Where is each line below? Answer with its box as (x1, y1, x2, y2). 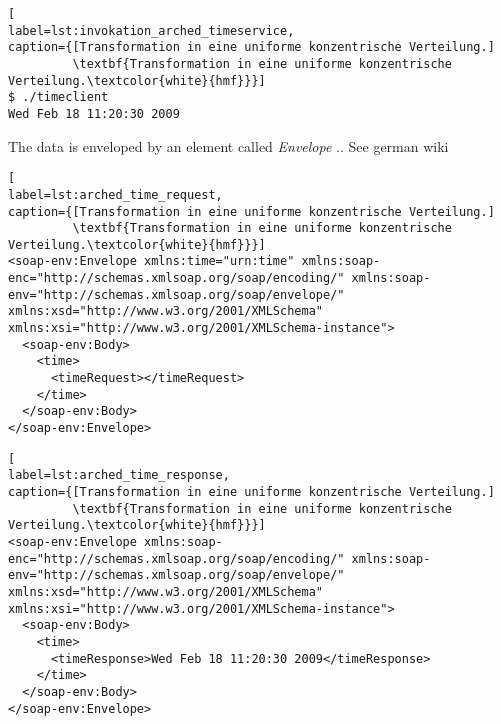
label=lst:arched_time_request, (8, 187, 223, 202)
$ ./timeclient (8, 90, 109, 105)
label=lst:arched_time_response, (8, 468, 230, 483)
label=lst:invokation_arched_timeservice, (8, 23, 295, 38)
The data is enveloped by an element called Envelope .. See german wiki (8, 135, 449, 156)
